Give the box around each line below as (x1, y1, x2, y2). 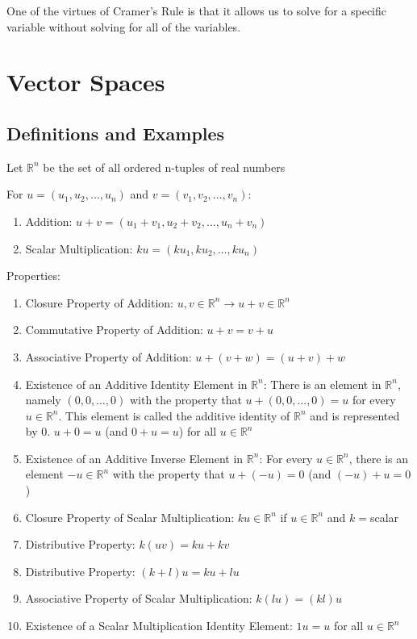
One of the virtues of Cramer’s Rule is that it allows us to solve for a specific (6, 2, 387, 19)
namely (25, 391, 61, 408)
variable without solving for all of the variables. (6, 18, 241, 35)
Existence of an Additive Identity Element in (25, 375, 248, 392)
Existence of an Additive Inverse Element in (25, 449, 244, 466)
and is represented (310, 407, 400, 424)
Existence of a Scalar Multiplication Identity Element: (25, 617, 293, 634)
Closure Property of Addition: (25, 294, 174, 311)
